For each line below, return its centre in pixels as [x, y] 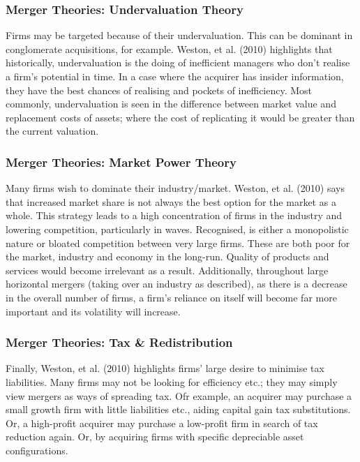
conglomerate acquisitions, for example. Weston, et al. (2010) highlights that [169, 49]
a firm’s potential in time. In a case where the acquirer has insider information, [175, 76]
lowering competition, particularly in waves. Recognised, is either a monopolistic [177, 229]
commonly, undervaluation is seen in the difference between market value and [171, 104]
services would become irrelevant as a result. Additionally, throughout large [167, 270]
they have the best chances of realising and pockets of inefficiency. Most [159, 90]
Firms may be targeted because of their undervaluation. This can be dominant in [179, 35]
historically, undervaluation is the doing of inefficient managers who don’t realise [178, 62]
